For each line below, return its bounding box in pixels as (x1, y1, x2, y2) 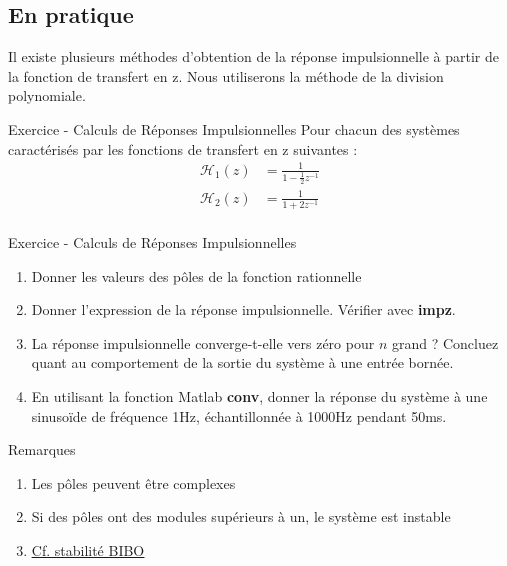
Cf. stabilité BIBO (31, 539, 145, 560)
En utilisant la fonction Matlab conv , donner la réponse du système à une (31, 385, 488, 406)
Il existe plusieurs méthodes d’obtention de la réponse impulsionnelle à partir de (8, 46, 500, 67)
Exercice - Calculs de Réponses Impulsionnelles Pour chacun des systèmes (8, 118, 460, 139)
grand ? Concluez (391, 332, 499, 353)
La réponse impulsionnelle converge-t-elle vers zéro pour (31, 332, 375, 353)
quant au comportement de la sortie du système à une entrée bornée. (31, 352, 454, 373)
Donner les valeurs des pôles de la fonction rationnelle (31, 265, 362, 286)
